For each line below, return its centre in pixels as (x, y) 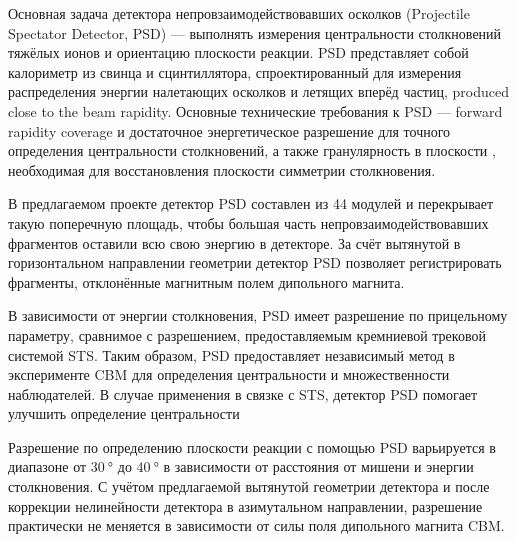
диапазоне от (47, 466)
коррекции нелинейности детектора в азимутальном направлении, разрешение (245, 505)
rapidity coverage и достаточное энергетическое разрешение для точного (229, 130)
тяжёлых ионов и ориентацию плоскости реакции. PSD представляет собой (238, 52)
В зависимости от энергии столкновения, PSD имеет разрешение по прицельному (258, 315)
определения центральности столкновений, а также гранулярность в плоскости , (252, 150)
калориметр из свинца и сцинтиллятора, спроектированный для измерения (235, 71)
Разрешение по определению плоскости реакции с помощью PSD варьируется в (252, 446)
